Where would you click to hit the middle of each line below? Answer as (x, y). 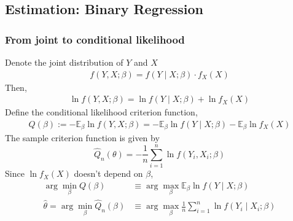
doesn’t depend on (108, 173)
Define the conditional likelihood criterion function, (101, 112)
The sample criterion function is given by (82, 138)
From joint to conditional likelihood (95, 39)
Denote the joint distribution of (64, 62)
